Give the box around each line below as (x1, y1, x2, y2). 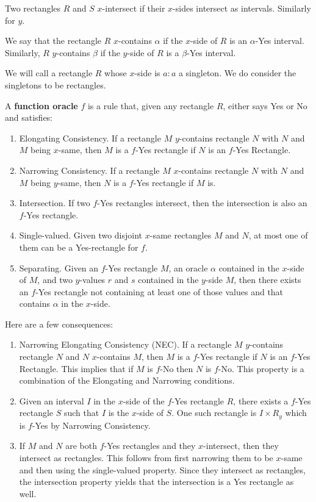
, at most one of (248, 229, 308, 242)
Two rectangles (5, 2, 61, 14)
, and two (37, 273, 73, 286)
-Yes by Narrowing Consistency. (32, 418, 151, 431)
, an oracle (168, 261, 208, 274)
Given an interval (19, 394, 84, 407)
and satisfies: (5, 111, 53, 124)
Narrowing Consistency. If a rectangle (19, 163, 160, 176)
